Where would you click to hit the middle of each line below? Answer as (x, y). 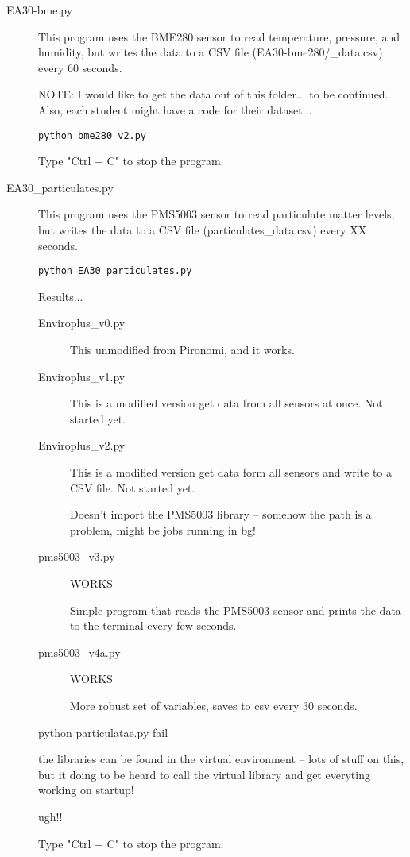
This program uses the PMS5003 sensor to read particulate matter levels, (217, 214)
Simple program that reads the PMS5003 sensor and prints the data (236, 610)
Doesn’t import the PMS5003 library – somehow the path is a (221, 514)
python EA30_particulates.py (115, 271)
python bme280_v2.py (93, 135)
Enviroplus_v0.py (82, 323)
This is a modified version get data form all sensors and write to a (231, 472)
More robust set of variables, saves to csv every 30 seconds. (214, 705)
